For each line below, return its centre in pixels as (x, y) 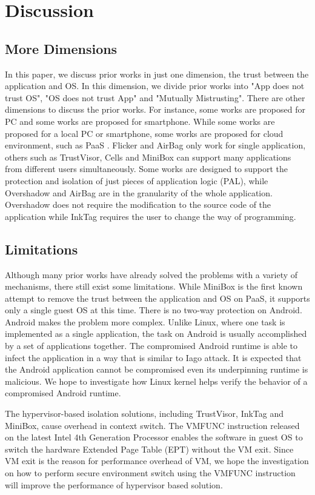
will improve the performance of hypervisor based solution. (114, 484)
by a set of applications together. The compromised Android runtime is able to (151, 346)
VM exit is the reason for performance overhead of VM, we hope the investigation (157, 461)
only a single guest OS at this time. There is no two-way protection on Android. (154, 310)
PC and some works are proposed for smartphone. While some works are (140, 121)
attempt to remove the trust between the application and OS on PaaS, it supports (157, 298)
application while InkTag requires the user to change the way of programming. (151, 216)
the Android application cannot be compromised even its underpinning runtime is (157, 369)
